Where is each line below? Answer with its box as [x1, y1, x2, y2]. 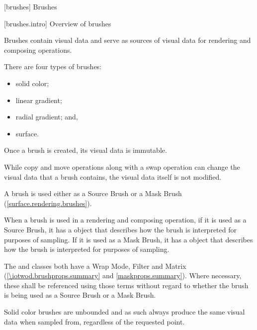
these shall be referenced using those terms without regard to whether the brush [4, 280, 249, 290]
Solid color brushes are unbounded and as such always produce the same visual [4, 307, 245, 317]
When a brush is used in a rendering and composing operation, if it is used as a [4, 215, 247, 225]
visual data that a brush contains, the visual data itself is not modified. [4, 171, 222, 182]
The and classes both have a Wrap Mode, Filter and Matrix [4, 260, 186, 271]
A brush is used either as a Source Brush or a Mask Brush [4, 188, 182, 199]
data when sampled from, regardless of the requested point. [4, 316, 185, 327]
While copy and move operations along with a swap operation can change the [4, 161, 240, 172]
